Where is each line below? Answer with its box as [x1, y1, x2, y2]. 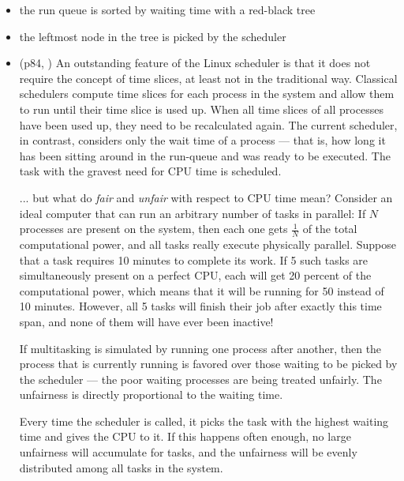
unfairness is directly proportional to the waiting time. [19, 386, 283, 403]
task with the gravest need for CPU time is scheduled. [19, 163, 282, 179]
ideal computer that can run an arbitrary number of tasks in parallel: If [19, 205, 366, 221]
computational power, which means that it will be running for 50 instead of [19, 282, 384, 299]
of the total [302, 220, 357, 237]
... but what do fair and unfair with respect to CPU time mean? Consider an [19, 189, 393, 205]
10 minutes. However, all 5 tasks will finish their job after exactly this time [19, 298, 382, 314]
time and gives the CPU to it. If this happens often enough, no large [19, 428, 351, 445]
